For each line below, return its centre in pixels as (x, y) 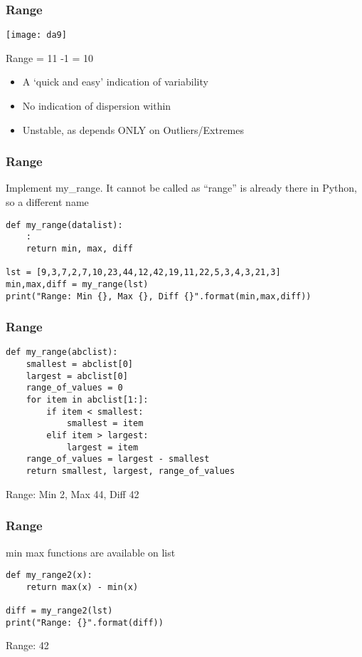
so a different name (47, 202)
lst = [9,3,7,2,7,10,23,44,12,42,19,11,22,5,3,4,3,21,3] (143, 273)
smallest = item (105, 424)
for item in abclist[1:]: (87, 400)
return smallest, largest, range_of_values (131, 471)
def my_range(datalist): (64, 225)
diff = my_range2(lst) (59, 611)
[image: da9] (36, 35)
